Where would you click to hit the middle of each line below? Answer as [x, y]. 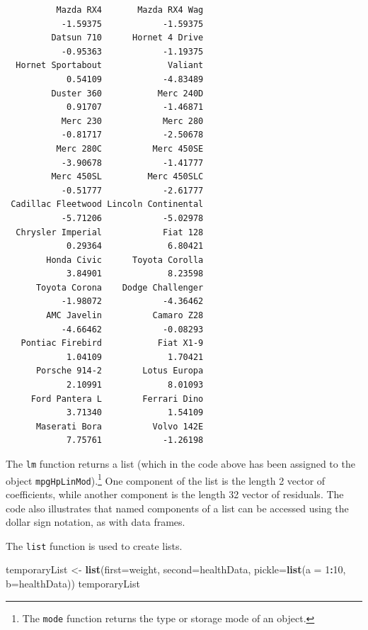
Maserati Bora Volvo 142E [120, 426]
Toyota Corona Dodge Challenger [120, 287]
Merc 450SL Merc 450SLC [127, 177]
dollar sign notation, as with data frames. [96, 522]
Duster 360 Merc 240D [127, 93]
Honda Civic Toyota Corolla [125, 260]
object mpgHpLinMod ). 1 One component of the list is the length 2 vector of [166, 479]
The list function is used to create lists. [94, 545]
